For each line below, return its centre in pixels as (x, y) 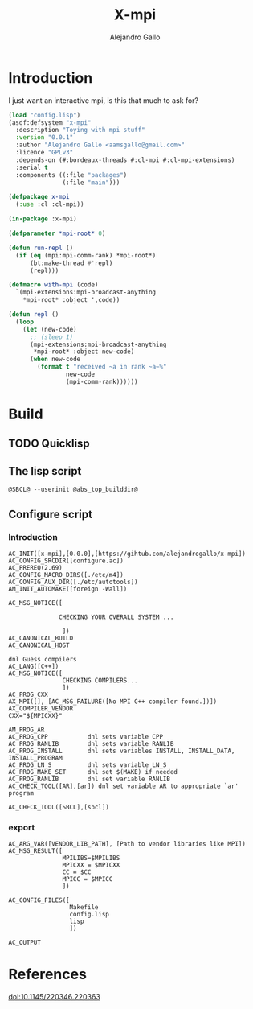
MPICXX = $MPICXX (91, 865)
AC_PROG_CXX (28, 694)
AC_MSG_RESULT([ (35, 851)
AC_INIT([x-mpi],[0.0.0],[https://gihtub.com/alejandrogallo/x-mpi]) (127, 554)
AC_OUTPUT (25, 943)
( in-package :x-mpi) (43, 219)
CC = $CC (77, 872)
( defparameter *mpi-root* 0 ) (57, 234)
